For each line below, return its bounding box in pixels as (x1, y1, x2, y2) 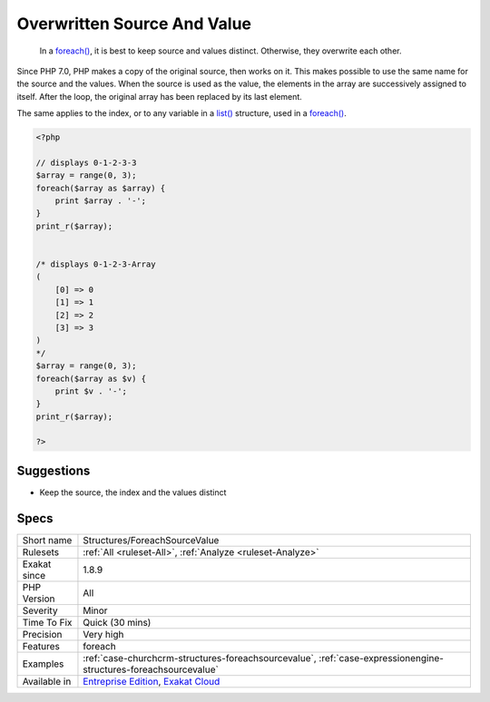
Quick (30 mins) (83, 616, 152, 629)
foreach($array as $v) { (35, 373, 147, 384)
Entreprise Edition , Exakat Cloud (83, 675, 220, 687)
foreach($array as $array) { (35, 182, 166, 193)
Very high (83, 628, 124, 640)
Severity (22, 604, 58, 617)
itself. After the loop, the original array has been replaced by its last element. (16, 91, 303, 102)
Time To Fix (22, 616, 73, 629)
